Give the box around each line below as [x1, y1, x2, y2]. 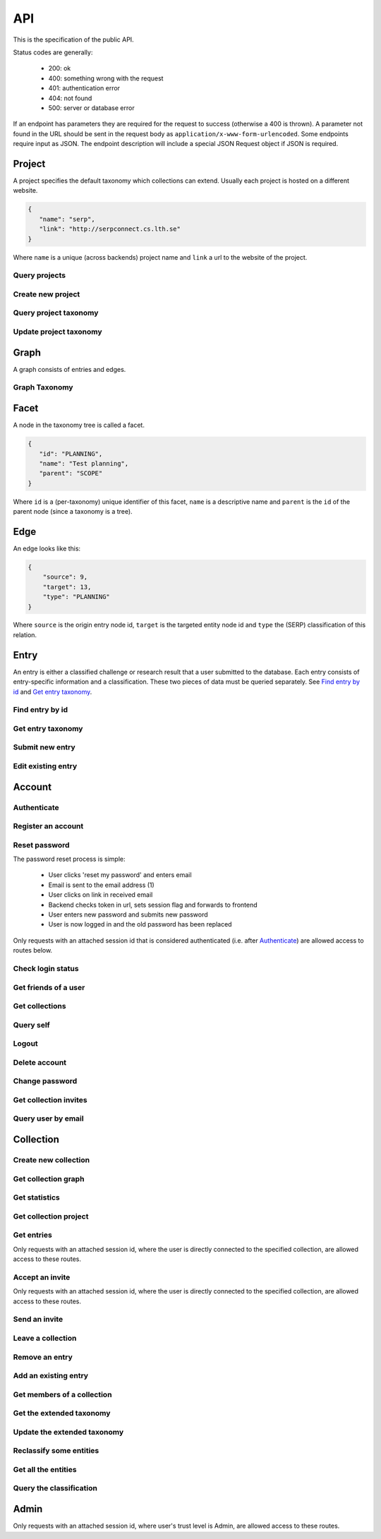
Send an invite [13, 1315, 64, 1324]
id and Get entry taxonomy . [13, 687, 92, 696]
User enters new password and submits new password [48, 910, 208, 919]
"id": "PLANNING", [39, 449, 103, 458]
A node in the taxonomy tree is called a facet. [13, 421, 145, 430]
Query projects [13, 270, 66, 280]
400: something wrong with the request [48, 74, 164, 83]
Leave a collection [13, 1333, 77, 1343]
